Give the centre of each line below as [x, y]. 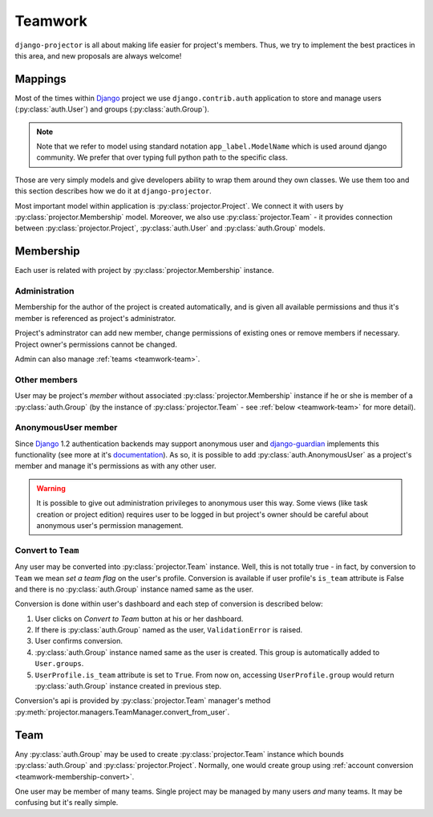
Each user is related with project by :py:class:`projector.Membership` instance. [144, 270]
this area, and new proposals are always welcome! [98, 55]
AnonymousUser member [66, 428]
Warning [51, 488]
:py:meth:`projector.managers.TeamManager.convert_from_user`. [122, 712]
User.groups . [59, 664]
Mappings [41, 79]
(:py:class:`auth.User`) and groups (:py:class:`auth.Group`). [112, 109]
